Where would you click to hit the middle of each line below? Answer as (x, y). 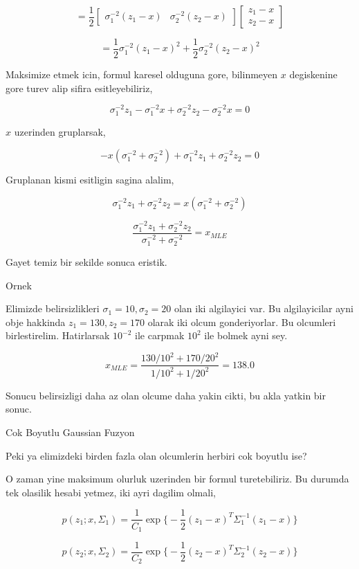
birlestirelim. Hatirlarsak (58, 335)
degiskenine (313, 74)
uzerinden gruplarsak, (60, 132)
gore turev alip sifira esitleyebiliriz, (79, 88)
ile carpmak (160, 335)
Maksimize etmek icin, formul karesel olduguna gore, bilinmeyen (142, 74)
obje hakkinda (36, 322)
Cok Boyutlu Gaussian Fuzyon (70, 432)
